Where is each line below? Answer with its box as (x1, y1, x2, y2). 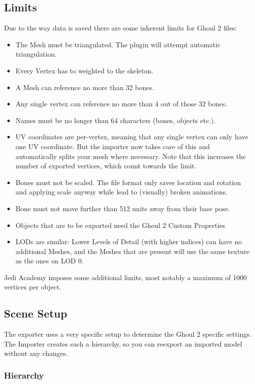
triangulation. (15, 49, 57, 59)
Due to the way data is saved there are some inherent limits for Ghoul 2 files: (4, 23, 237, 33)
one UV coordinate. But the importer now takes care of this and (15, 141, 210, 151)
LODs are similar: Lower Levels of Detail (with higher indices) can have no (15, 236, 242, 247)
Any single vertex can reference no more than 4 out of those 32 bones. (15, 98, 227, 109)
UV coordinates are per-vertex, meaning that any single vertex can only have (15, 131, 249, 142)
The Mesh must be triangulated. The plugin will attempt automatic (15, 39, 221, 49)
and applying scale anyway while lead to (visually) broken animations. (15, 187, 228, 197)
